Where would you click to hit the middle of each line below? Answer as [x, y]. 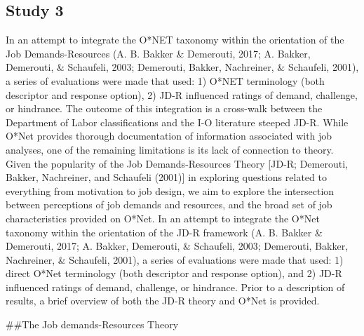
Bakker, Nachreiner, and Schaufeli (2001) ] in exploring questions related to [166, 177]
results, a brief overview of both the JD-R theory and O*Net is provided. [163, 301]
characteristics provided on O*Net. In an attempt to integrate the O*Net [163, 218]
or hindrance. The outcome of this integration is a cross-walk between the [164, 108]
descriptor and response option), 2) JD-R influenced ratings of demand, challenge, [182, 94]
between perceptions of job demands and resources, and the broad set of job [169, 204]
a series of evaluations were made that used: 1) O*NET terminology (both [165, 80]
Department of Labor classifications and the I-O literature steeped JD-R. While [177, 122]
